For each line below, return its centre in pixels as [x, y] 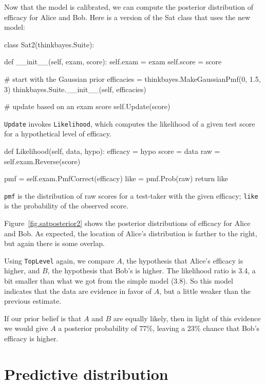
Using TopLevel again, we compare [59, 260]
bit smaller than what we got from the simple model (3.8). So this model [119, 281]
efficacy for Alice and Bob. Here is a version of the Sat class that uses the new [127, 17]
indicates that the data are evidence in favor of [78, 291]
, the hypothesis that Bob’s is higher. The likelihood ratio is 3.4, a [152, 270]
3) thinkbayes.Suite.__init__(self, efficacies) [75, 89]
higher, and [22, 270]
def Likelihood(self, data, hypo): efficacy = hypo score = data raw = [112, 151]
